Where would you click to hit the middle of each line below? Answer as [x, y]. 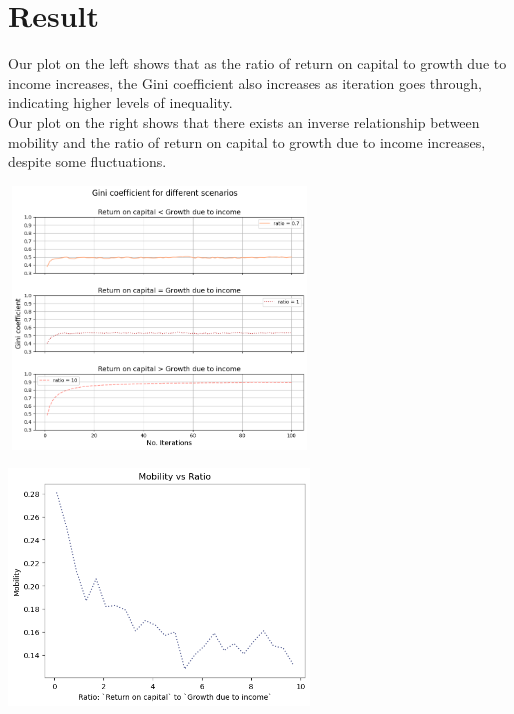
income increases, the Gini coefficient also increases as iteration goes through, [245, 82]
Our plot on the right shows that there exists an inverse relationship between [244, 121]
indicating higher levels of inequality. [120, 102]
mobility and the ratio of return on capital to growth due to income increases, [247, 141]
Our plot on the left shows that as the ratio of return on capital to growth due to [257, 63]
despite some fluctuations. [87, 161]
